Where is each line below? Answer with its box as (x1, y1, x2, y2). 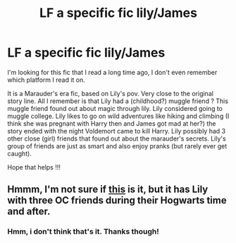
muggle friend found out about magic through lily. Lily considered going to (7, 104, 223, 112)
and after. (7, 206, 51, 218)
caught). (7, 149, 32, 158)
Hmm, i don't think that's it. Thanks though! (7, 227, 160, 237)
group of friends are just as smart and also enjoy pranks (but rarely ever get (7, 141, 228, 150)
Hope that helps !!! (7, 162, 61, 171)
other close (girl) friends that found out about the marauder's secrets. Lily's (7, 134, 227, 143)
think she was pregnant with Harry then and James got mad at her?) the (7, 119, 216, 128)
